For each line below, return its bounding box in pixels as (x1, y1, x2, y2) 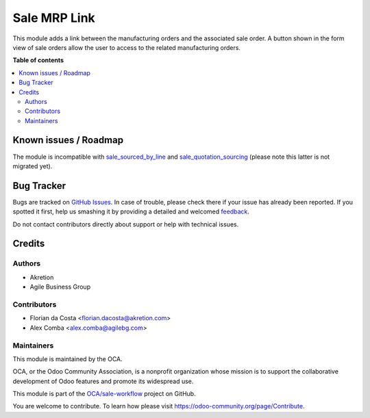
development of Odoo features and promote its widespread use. (12, 377, 194, 385)
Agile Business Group (29, 283, 91, 291)
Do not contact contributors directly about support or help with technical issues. (12, 220, 239, 228)
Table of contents (12, 56, 64, 64)
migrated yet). (12, 161, 53, 170)
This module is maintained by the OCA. (12, 354, 123, 363)
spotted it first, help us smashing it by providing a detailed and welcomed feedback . (12, 207, 250, 215)
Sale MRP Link (12, 10, 95, 25)
